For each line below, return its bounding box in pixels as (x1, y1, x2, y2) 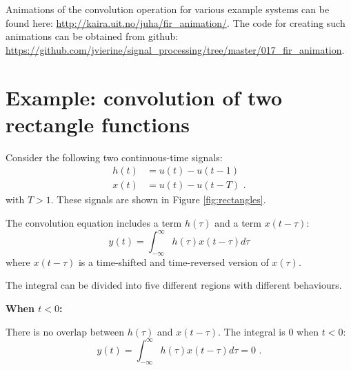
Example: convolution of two (6, 83, 283, 111)
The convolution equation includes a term (6, 215, 182, 229)
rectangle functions (6, 110, 190, 138)
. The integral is (218, 324, 285, 338)
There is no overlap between (6, 324, 125, 338)
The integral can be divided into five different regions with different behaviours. (6, 278, 342, 292)
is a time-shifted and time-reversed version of (78, 254, 269, 269)
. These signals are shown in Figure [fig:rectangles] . (50, 192, 266, 207)
